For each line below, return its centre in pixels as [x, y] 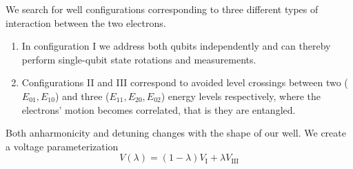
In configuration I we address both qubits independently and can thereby [176, 46]
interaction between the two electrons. [86, 22]
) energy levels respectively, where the [241, 96]
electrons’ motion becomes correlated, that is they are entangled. [159, 109]
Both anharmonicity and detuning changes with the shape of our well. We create [176, 133]
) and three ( [82, 96]
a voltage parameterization [62, 146]
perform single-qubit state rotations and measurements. [139, 59]
